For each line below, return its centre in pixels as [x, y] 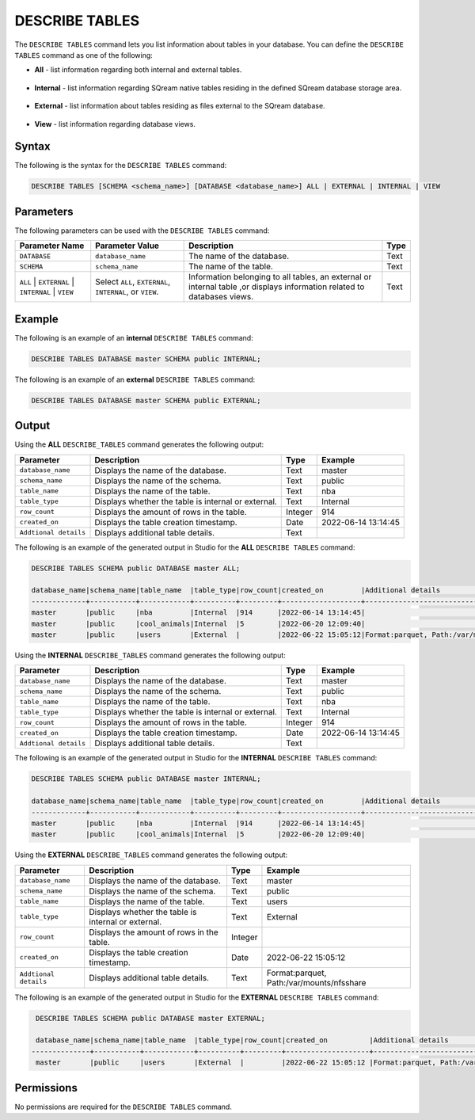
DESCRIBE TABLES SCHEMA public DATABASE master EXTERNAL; [150, 1018]
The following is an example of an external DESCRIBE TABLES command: [135, 379]
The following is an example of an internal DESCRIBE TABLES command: [134, 337]
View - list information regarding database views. [115, 124]
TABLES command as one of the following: [84, 55]
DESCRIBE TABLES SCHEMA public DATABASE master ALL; [136, 568]
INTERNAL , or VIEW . [127, 291]
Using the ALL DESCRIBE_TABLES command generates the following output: [139, 444]
